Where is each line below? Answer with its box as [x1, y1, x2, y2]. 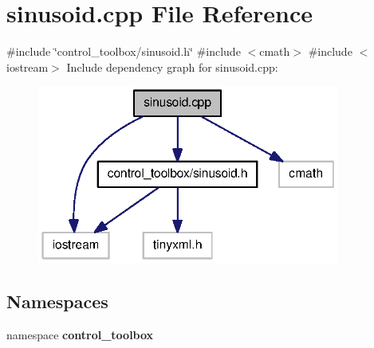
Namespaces [6, 288, 108, 313]
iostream [6, 58, 49, 75]
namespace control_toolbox [6, 326, 154, 342]
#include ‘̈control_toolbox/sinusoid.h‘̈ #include [6, 43, 241, 60]
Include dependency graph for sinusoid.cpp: [66, 58, 278, 75]
